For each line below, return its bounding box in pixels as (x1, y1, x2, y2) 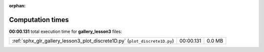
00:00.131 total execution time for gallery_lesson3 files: (9, 28, 122, 34)
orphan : (9, 3, 26, 8)
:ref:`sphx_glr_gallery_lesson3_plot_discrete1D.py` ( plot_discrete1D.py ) (12, 37, 175, 44)
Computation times (9, 15, 69, 24)
